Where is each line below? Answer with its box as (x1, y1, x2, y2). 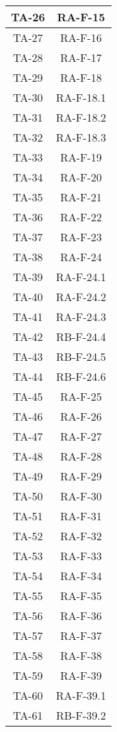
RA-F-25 (60, 388, 102, 404)
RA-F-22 (60, 209, 102, 225)
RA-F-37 (60, 628, 102, 643)
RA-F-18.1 (55, 89, 107, 105)
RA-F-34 (60, 568, 102, 584)
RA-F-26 (60, 408, 102, 424)
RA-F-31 (60, 508, 102, 524)
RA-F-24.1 (55, 269, 107, 285)
